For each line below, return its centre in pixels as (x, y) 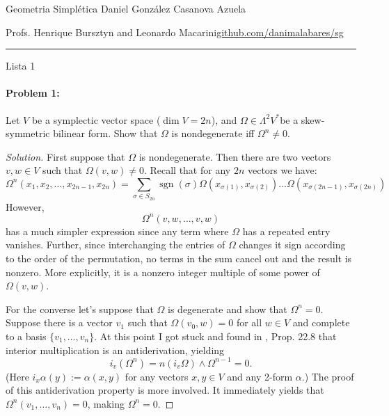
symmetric (28, 133)
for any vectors (157, 376)
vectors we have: (282, 170)
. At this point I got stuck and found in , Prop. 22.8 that (215, 336)
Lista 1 (21, 66)
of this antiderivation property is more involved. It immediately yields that (165, 390)
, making (106, 403)
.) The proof (328, 376)
